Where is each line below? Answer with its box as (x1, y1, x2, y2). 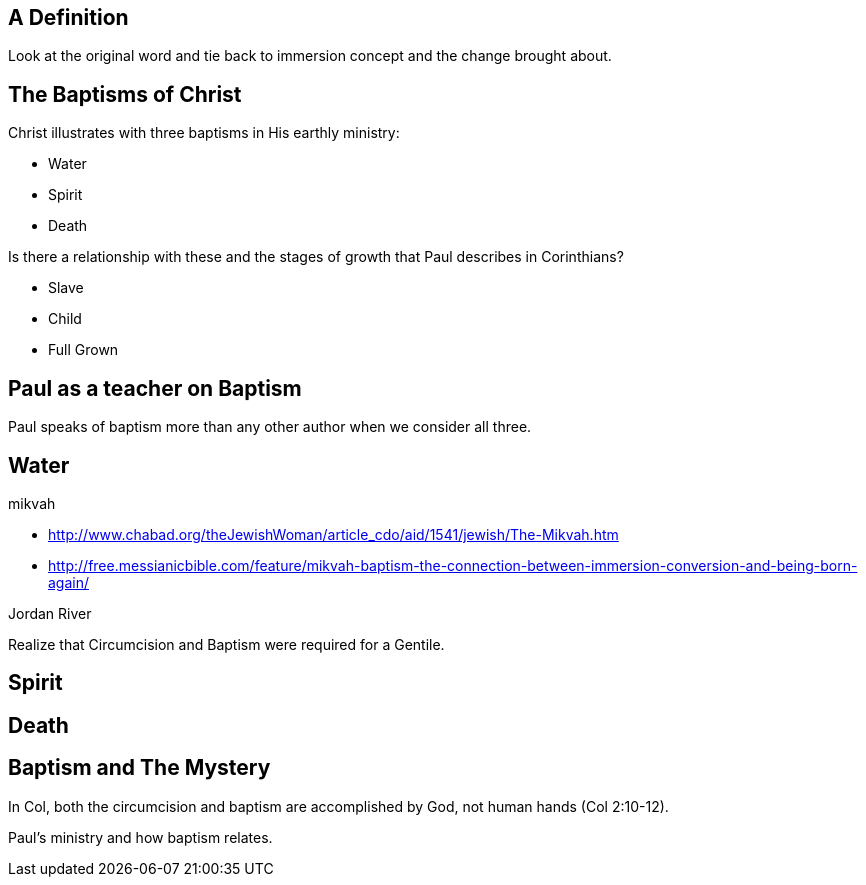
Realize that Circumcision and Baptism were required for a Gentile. (8, 635, 445, 653)
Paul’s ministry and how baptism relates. (8, 828, 273, 846)
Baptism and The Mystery (8, 755, 271, 781)
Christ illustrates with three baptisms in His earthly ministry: (8, 124, 400, 142)
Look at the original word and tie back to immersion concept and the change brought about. (8, 47, 612, 65)
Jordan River (8, 604, 92, 622)
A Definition (8, 5, 129, 30)
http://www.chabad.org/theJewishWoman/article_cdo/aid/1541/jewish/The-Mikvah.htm (48, 525, 619, 543)
